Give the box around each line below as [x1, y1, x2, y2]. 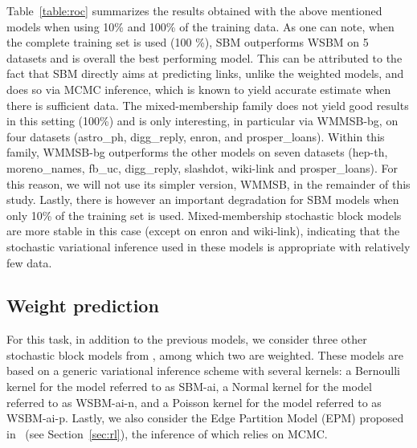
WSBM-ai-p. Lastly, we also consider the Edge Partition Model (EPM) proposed [6, 409, 404, 426]
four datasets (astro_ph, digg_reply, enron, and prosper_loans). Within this [6, 128, 385, 145]
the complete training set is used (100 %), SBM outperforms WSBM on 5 [6, 34, 369, 51]
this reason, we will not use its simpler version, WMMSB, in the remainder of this [6, 175, 411, 192]
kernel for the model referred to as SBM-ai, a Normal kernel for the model [6, 378, 372, 395]
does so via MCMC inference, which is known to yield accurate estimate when [6, 80, 391, 97]
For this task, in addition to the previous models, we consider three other [6, 331, 367, 348]
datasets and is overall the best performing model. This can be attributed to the [6, 49, 403, 66]
